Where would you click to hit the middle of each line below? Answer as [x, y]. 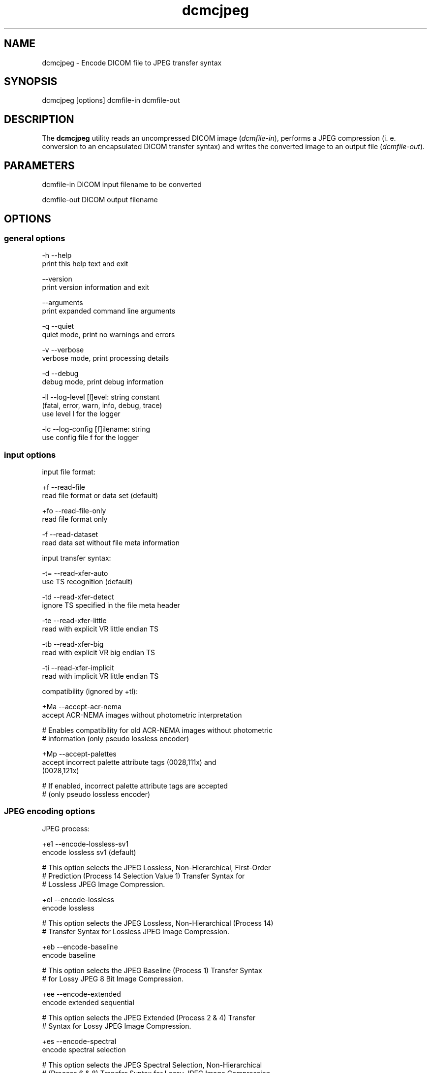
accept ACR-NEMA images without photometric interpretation [142, 715]
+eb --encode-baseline [80, 947]
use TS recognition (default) [87, 582]
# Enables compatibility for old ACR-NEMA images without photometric [157, 730]
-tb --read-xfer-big [73, 644]
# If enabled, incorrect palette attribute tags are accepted [135, 786]
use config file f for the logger [90, 438]
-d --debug [60, 374]
